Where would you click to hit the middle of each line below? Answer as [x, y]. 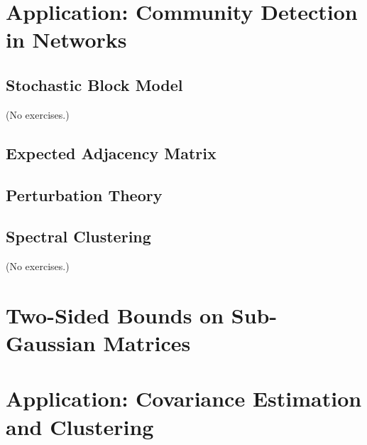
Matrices [147, 343]
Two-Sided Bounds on [115, 315]
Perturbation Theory [84, 194]
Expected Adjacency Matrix [111, 152]
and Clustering [80, 426]
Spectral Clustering [78, 236]
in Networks [66, 39]
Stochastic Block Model [94, 84]
